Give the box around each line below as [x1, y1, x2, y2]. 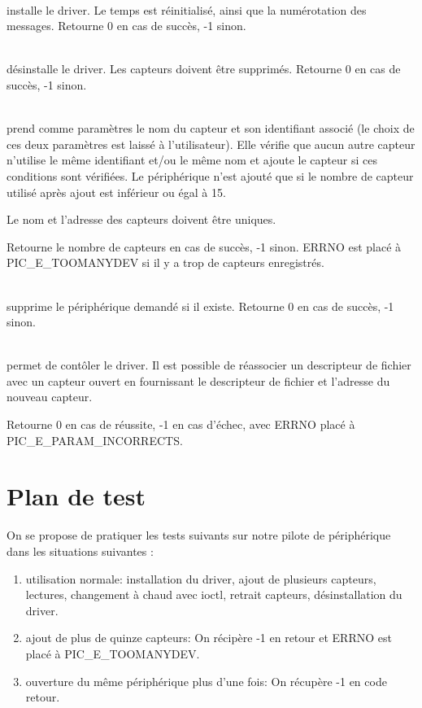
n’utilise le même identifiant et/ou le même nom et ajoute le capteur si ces [7, 151, 377, 168]
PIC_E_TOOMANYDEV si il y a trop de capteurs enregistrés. [7, 254, 324, 271]
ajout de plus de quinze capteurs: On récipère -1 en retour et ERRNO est [25, 629, 392, 646]
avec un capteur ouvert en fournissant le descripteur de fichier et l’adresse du [7, 372, 390, 389]
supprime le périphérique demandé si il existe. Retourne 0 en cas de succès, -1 [7, 297, 394, 314]
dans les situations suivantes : [7, 542, 154, 559]
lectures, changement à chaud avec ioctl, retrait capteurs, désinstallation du [25, 586, 402, 603]
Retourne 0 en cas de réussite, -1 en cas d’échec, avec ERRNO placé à [7, 416, 355, 433]
